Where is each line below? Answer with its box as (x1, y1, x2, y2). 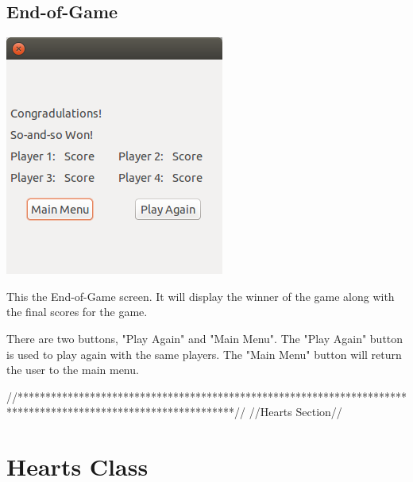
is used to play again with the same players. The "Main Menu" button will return (6, 345, 402, 362)
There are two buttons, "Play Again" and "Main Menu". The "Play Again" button (6, 330, 403, 346)
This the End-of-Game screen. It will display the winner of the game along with (6, 287, 395, 304)
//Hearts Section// (249, 403, 342, 420)
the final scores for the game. (6, 303, 148, 320)
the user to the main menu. (6, 361, 139, 378)
